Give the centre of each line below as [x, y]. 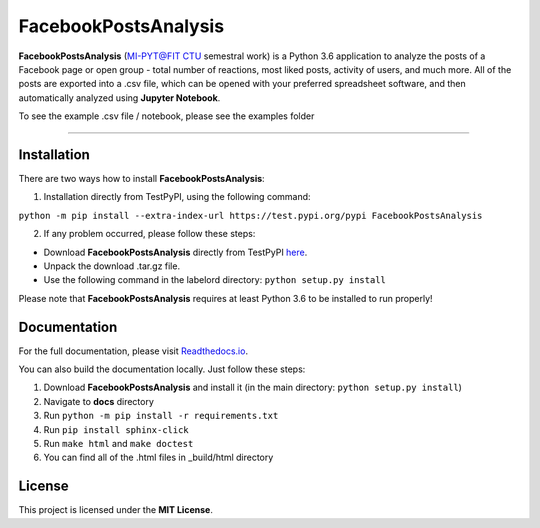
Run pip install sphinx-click [116, 429]
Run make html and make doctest [118, 443]
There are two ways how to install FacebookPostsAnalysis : [141, 179]
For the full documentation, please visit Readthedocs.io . [133, 351]
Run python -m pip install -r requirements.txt [161, 416]
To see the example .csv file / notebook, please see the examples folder [166, 116]
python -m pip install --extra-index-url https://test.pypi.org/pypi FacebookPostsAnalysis [250, 215]
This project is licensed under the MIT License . [116, 510]
